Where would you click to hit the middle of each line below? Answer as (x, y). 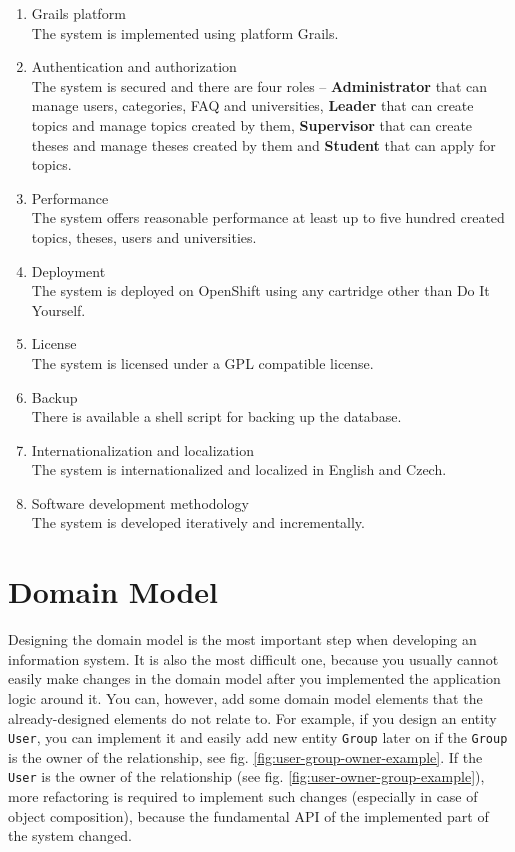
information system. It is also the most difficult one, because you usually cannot (253, 658)
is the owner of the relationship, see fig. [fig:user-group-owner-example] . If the (245, 756)
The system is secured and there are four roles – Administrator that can (259, 85)
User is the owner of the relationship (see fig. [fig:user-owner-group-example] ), (246, 776)
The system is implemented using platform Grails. (185, 32)
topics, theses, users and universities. (144, 236)
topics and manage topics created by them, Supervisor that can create (252, 124)
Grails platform (78, 13)
